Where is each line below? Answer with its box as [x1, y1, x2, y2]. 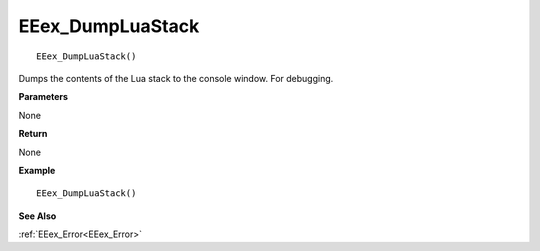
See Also [18, 210, 57, 222]
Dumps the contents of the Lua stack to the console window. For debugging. [18, 72, 334, 84]
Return [18, 128, 48, 140]
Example [18, 164, 56, 176]
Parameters [18, 91, 69, 103]
